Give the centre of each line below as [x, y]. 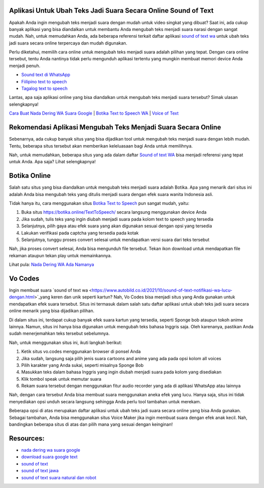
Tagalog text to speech [44, 89]
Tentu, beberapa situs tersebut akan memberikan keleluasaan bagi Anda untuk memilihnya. [101, 146]
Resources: [27, 438]
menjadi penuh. [25, 66]
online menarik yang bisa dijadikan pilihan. [52, 311]
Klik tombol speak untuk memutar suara [61, 379]
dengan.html [22, 297]
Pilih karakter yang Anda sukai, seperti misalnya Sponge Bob [82, 365]
